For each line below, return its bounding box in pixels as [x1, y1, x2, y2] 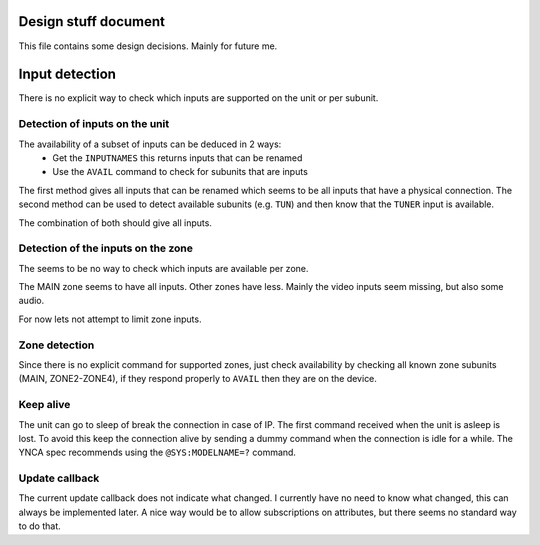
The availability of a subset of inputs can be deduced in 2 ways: [18, 138, 282, 150]
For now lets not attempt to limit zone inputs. [18, 313, 202, 325]
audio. [18, 295, 45, 307]
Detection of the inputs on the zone [18, 241, 194, 255]
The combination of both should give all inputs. [18, 216, 212, 229]
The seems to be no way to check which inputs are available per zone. [18, 262, 309, 274]
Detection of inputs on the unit [18, 117, 170, 131]
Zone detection [18, 338, 95, 352]
